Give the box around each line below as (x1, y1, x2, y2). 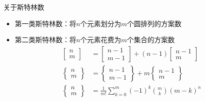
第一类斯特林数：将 (15, 18, 76, 28)
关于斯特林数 (3, 2, 44, 12)
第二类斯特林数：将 (15, 34, 76, 45)
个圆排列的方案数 (127, 18, 182, 28)
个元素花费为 (80, 34, 121, 45)
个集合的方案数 (127, 34, 175, 45)
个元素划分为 (80, 18, 121, 28)
